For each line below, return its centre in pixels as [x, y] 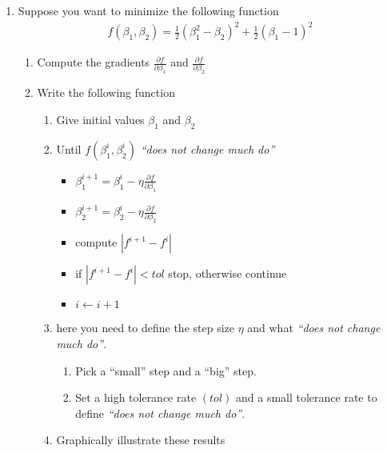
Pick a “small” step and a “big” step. [166, 370]
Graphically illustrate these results [141, 440]
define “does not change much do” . [160, 413]
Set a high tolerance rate [136, 397]
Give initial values [100, 119]
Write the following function [106, 92]
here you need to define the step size [145, 328]
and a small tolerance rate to [306, 397]
